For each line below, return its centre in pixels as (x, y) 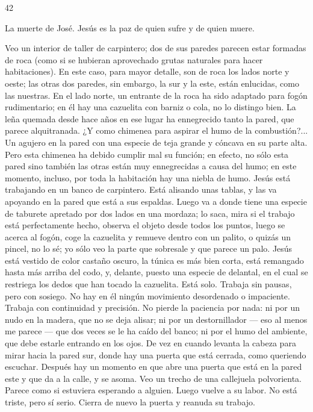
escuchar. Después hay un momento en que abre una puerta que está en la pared (153, 367)
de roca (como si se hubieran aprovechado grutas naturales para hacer (134, 59)
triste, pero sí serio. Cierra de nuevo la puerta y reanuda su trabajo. (130, 402)
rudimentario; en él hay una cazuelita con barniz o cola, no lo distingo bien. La (150, 107)
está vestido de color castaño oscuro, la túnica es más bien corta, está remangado (154, 260)
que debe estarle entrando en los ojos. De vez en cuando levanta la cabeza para (150, 343)
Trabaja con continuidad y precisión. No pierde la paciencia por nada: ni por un (152, 307)
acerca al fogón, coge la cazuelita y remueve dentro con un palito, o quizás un (148, 236)
